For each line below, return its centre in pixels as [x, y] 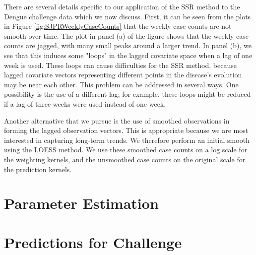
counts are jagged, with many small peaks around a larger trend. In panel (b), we [128, 45]
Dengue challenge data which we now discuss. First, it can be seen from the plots [128, 16]
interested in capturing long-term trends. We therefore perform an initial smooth [127, 140]
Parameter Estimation [81, 203]
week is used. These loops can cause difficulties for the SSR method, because [120, 65]
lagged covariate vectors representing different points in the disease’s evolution [123, 75]
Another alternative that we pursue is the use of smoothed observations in [117, 120]
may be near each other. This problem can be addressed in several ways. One [121, 84]
